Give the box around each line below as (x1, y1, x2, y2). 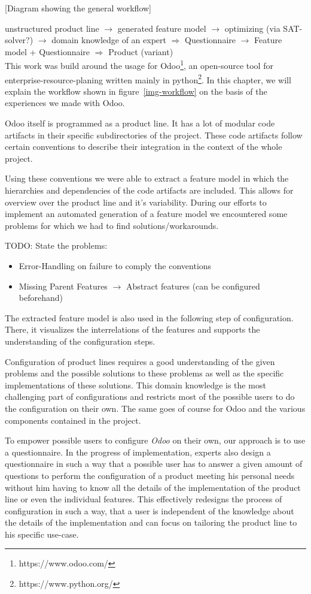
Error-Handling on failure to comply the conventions (19, 260, 212, 272)
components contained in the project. (5, 414, 141, 426)
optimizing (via (224, 22, 280, 34)
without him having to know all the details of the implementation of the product (5, 481, 301, 493)
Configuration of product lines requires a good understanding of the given (5, 355, 275, 367)
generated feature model (117, 22, 206, 34)
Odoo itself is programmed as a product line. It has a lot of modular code (5, 117, 275, 129)
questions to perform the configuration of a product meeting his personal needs (5, 469, 295, 481)
